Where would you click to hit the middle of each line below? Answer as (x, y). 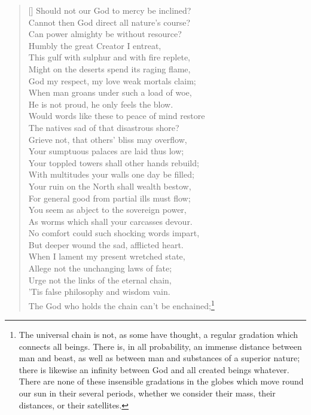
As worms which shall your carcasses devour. (110, 221)
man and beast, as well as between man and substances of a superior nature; (159, 358)
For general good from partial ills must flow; (109, 198)
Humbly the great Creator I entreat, (95, 45)
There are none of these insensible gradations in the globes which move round (161, 381)
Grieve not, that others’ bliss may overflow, (108, 139)
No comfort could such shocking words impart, (114, 233)
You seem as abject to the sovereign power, (107, 210)
